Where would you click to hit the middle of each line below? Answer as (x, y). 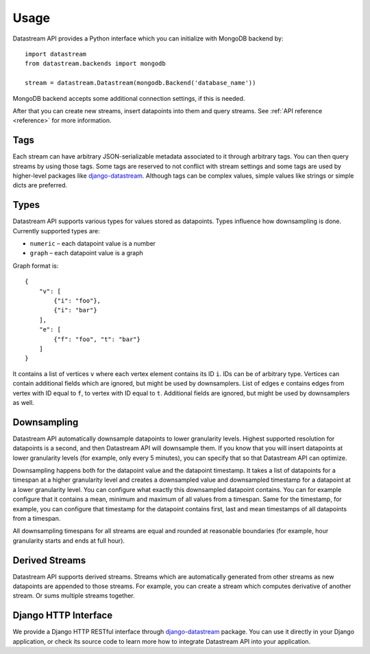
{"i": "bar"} (75, 310)
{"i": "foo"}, (77, 301)
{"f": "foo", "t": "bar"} (97, 339)
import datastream (56, 54)
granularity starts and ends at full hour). (69, 540)
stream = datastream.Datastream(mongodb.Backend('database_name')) (140, 83)
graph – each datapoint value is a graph (87, 253)
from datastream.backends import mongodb (95, 64)
